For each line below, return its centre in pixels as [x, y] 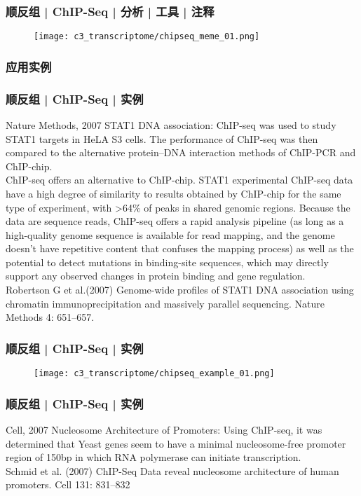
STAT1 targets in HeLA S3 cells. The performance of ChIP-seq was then [162, 138]
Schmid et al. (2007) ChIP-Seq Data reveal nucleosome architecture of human [172, 470]
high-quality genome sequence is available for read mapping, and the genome [170, 234]
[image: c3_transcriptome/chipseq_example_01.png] [154, 374]
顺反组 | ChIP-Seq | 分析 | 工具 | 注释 [110, 11]
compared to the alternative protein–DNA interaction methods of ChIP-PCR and [181, 152]
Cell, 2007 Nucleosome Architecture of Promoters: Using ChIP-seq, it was [164, 429]
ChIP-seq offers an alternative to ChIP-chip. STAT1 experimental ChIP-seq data [179, 180]
